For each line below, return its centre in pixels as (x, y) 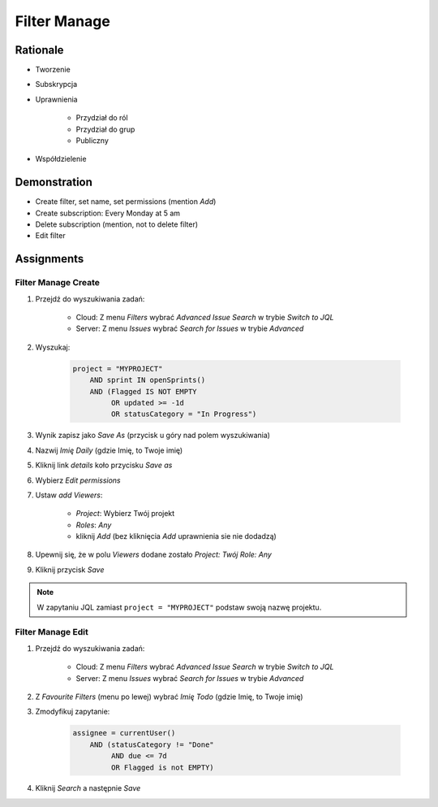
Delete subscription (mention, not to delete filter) (117, 224)
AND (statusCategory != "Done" (152, 744)
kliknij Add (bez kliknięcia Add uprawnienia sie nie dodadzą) (176, 536)
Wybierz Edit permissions (78, 480)
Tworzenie (53, 70)
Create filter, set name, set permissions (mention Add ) (126, 202)
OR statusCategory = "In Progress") (184, 414)
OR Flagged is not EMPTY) (162, 767)
